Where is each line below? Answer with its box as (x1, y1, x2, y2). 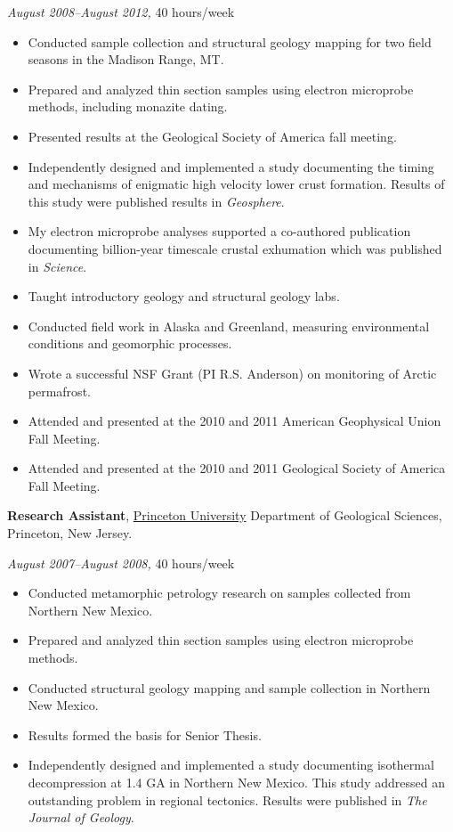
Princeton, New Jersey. (7, 524, 133, 542)
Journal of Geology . (28, 808, 134, 827)
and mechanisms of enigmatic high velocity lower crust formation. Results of (28, 175, 445, 193)
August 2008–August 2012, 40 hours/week (7, 3, 235, 20)
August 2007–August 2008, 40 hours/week (7, 553, 235, 572)
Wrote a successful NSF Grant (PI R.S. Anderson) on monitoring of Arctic (28, 363, 437, 382)
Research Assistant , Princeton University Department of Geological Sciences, (7, 506, 442, 525)
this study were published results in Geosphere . (28, 192, 285, 210)
